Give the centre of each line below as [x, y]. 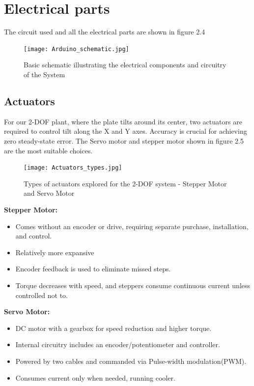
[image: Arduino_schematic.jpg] [76, 49]
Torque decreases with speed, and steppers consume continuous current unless [133, 285]
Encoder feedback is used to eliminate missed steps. [93, 269]
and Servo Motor [49, 193]
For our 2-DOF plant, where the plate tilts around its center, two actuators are [123, 121]
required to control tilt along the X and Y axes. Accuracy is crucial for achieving [126, 131]
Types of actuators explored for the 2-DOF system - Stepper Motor [125, 183]
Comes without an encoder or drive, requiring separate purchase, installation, [132, 226]
